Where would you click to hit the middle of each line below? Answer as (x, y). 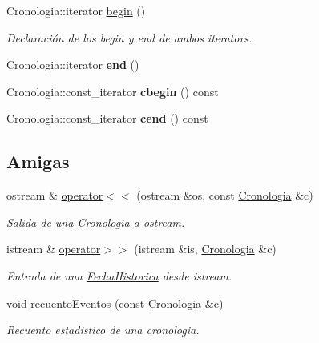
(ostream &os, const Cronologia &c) (225, 195)
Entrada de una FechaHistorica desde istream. (119, 275)
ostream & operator (55, 195)
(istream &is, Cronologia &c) (205, 249)
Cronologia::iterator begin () (76, 10)
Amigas (38, 161)
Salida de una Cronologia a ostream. (96, 222)
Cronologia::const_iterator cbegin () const (113, 91)
